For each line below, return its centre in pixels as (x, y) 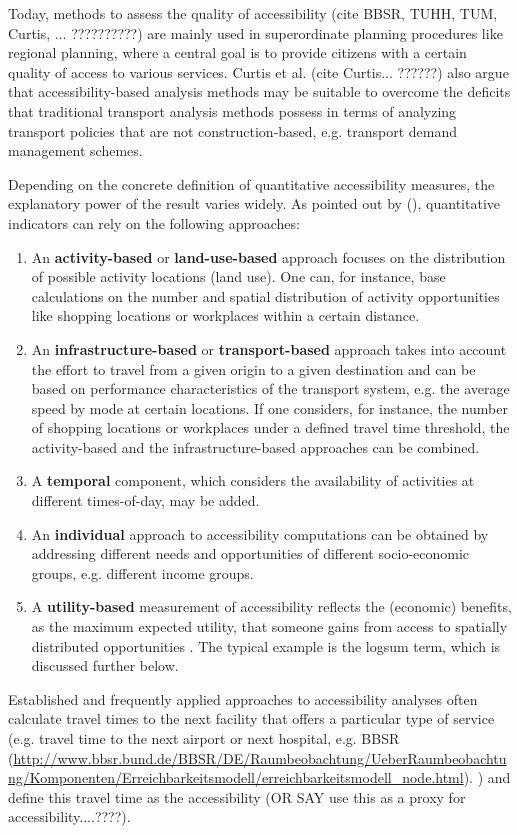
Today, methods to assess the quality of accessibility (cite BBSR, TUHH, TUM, (253, 13)
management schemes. (75, 150)
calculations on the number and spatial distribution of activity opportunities (265, 295)
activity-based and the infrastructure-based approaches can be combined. (255, 446)
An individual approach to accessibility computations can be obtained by (260, 533)
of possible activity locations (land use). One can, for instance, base (238, 276)
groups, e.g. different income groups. (142, 572)
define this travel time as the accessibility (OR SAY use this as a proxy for (237, 796)
